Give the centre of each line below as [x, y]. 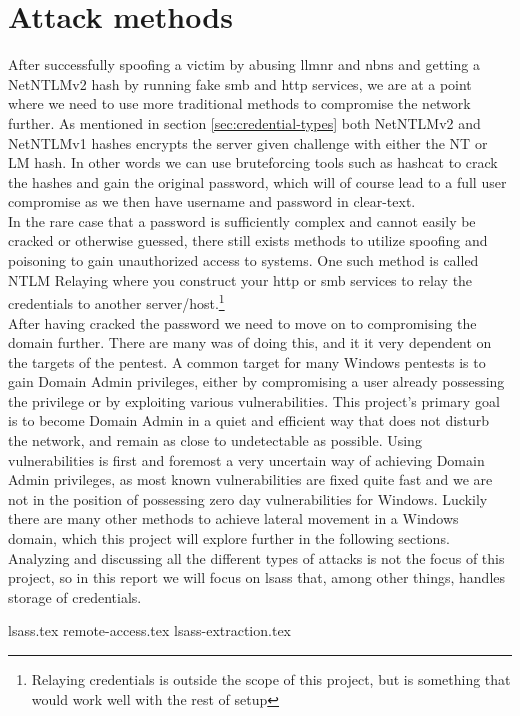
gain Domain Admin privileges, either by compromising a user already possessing [256, 381]
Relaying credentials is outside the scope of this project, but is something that [271, 679]
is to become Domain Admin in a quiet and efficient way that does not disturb [249, 420]
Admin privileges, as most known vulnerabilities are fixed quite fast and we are [250, 479]
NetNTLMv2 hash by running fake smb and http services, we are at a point [240, 83]
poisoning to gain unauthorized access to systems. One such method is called [243, 260]
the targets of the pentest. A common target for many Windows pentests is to [247, 361]
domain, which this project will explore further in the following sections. [229, 538]
